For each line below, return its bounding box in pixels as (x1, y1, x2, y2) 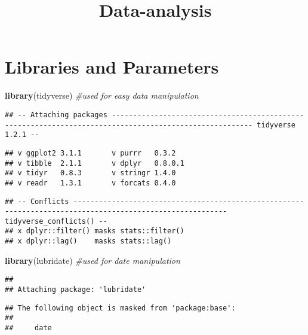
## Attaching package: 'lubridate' (5, 285, 146, 294)
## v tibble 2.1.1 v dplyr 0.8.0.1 (5, 159, 184, 167)
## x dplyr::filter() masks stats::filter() (5, 227, 184, 236)
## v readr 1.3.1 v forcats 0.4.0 (5, 178, 176, 187)
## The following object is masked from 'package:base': (5, 303, 236, 312)
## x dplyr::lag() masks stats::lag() (5, 237, 172, 246)
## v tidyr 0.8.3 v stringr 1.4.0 (5, 169, 176, 178)
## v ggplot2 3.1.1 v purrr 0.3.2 (5, 148, 176, 157)
